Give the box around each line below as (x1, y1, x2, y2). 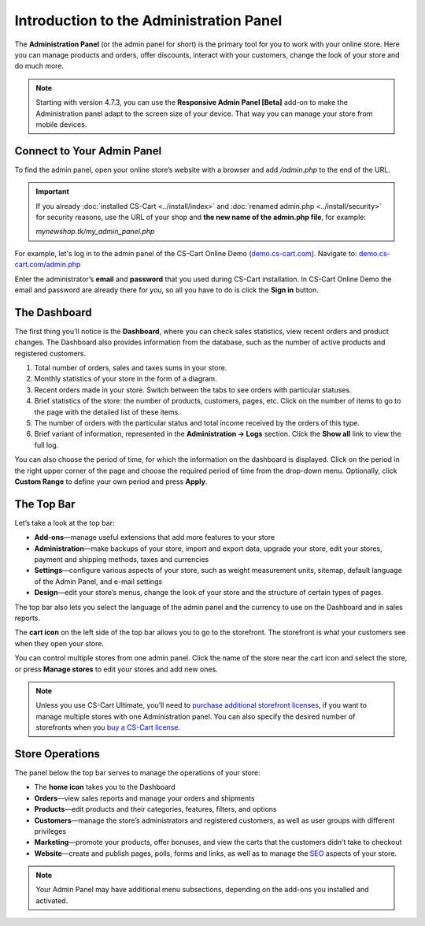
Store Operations (14, 747, 101, 761)
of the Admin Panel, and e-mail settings (34, 576, 163, 586)
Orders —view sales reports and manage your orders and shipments (34, 793, 255, 803)
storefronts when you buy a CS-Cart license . (35, 723, 181, 732)
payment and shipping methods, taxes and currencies (34, 554, 209, 563)
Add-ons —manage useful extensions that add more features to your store (34, 533, 275, 542)
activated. (35, 895, 68, 906)
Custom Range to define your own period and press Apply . (14, 477, 208, 486)
